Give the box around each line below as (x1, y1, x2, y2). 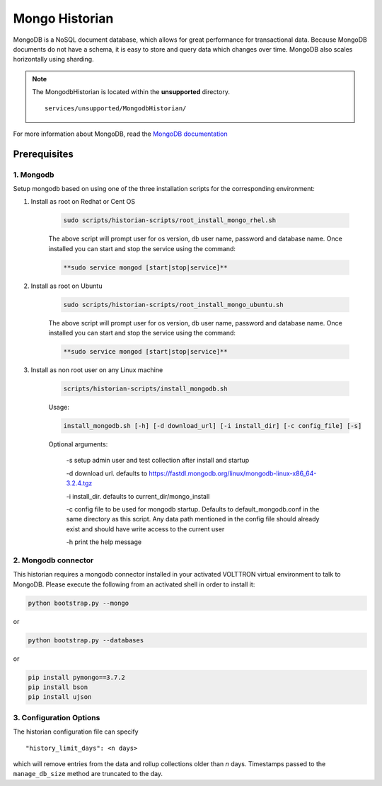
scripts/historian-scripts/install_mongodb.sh (63, 385, 228, 393)
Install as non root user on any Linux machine (30, 366, 163, 374)
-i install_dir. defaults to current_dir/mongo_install (66, 492, 210, 500)
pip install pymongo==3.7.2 (28, 673, 125, 681)
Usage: (48, 403, 70, 412)
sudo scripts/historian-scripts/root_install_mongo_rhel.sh (63, 216, 277, 224)
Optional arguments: (48, 440, 108, 449)
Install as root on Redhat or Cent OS (30, 197, 136, 206)
